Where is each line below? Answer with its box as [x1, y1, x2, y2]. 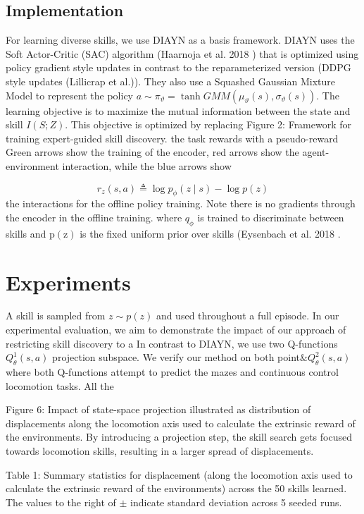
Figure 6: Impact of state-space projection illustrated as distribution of [6, 402, 311, 417]
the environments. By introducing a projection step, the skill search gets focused [6, 429, 352, 444]
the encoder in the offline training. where [6, 209, 182, 224]
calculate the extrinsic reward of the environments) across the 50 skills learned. [6, 481, 347, 496]
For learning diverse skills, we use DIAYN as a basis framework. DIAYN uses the [6, 32, 355, 47]
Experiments [6, 267, 131, 296]
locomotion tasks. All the [6, 378, 114, 393]
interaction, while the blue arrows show [62, 158, 232, 173]
